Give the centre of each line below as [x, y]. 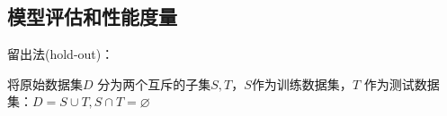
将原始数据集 [45, 83]
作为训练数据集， [302, 83]
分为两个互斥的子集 [154, 83]
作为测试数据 [402, 83]
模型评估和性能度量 [92, 17]
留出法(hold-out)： [61, 54]
